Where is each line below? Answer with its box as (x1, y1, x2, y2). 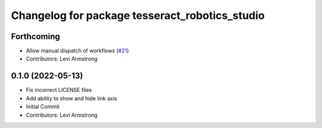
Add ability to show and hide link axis (26, 95, 117, 102)
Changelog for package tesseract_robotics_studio (11, 9, 265, 22)
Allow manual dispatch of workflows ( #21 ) (26, 47, 129, 55)
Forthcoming (11, 31, 60, 41)
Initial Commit (26, 103, 60, 110)
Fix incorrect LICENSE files (26, 87, 92, 94)
